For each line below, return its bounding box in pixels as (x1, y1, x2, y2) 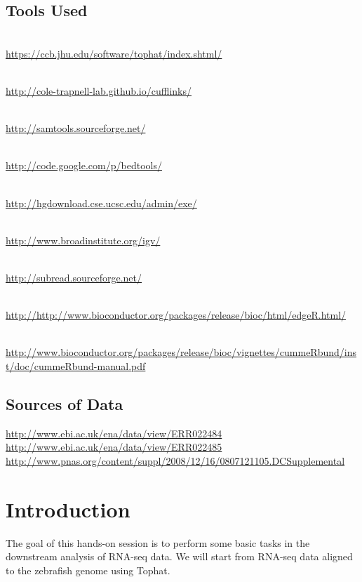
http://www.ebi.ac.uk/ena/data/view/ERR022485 (6, 439, 222, 454)
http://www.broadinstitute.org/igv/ (6, 232, 161, 247)
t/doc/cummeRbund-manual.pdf (6, 358, 146, 373)
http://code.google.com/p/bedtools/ (6, 158, 162, 173)
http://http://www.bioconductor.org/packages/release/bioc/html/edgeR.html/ (6, 307, 347, 322)
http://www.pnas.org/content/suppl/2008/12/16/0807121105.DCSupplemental (6, 453, 345, 468)
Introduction (6, 494, 130, 523)
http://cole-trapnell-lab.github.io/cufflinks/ (6, 83, 192, 98)
